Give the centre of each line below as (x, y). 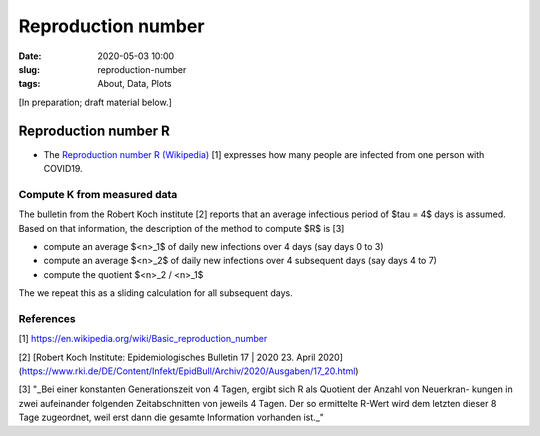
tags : (29, 84)
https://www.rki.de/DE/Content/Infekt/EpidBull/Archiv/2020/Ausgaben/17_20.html (188, 371)
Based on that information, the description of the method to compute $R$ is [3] (181, 228)
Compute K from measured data (98, 194)
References (47, 318)
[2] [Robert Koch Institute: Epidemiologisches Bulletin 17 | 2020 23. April (167, 357)
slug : (29, 69)
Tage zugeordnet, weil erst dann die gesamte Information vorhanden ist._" (171, 417)
